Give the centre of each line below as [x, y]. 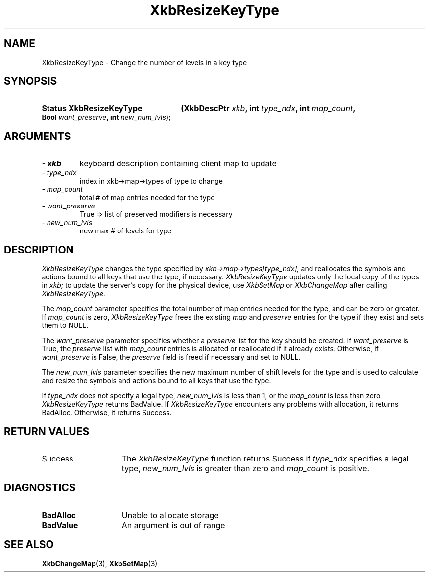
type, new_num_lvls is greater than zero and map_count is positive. [246, 468]
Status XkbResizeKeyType [92, 108]
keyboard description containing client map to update [178, 164]
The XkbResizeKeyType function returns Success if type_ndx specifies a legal [265, 458]
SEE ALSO [29, 545]
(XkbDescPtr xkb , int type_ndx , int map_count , [268, 108]
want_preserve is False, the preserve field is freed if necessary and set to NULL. [171, 357]
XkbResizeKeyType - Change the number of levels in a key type [144, 62]
